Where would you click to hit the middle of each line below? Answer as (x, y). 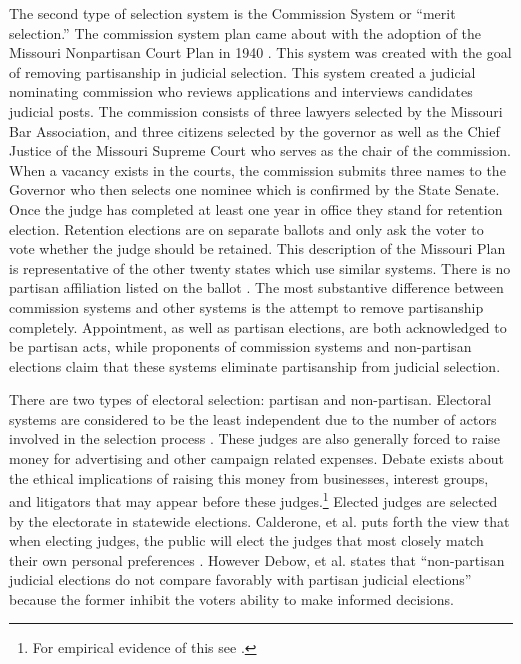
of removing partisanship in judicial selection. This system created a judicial (242, 71)
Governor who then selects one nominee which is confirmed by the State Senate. (254, 189)
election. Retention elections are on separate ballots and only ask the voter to (246, 228)
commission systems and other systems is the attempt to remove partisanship (246, 306)
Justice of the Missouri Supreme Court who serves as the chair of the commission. (260, 150)
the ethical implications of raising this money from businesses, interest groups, (249, 477)
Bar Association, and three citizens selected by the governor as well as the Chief (254, 130)
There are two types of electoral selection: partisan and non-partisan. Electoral (250, 399)
